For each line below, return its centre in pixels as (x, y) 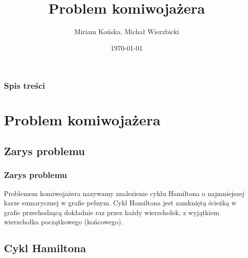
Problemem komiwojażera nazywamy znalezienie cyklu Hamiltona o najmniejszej (124, 193)
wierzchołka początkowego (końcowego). (64, 222)
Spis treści (25, 86)
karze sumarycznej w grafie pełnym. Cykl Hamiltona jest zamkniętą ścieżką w (120, 203)
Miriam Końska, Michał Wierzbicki (127, 31)
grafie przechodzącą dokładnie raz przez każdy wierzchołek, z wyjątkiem (112, 212)
